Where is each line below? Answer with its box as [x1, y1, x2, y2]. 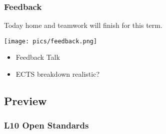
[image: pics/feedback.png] [4, 37, 97, 45]
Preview [4, 93, 47, 109]
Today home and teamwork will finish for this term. [4, 20, 162, 30]
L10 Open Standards [4, 119, 89, 132]
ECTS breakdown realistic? [15, 69, 99, 79]
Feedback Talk [15, 52, 60, 62]
